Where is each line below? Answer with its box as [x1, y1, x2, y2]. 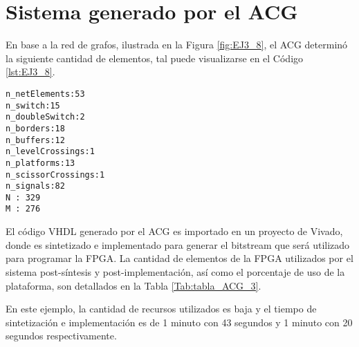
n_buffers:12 [6, 135, 65, 145]
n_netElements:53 [6, 88, 85, 99]
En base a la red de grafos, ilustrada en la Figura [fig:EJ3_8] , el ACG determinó [6, 37, 348, 52]
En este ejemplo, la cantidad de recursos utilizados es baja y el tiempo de [6, 301, 317, 316]
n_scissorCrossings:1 [6, 169, 105, 180]
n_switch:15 [6, 100, 60, 111]
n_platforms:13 [6, 158, 75, 168]
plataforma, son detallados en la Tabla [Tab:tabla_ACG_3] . [6, 278, 261, 292]
